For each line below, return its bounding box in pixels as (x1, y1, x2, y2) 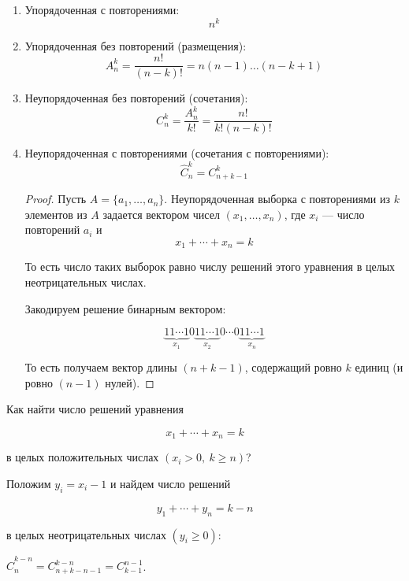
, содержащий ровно (244, 359, 342, 376)
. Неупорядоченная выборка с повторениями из (164, 191, 390, 207)
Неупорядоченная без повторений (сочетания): (24, 90, 248, 106)
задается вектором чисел (102, 205, 220, 222)
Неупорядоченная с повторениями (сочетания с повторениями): (24, 145, 329, 161)
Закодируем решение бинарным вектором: (24, 300, 226, 316)
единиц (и (355, 359, 403, 376)
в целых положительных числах (6, 449, 159, 465)
